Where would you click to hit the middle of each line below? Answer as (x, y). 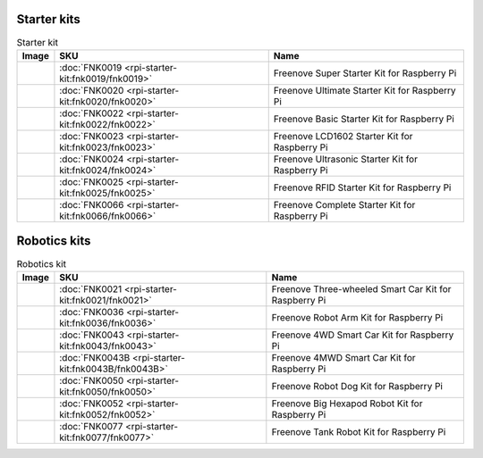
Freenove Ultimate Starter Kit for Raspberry (364, 90)
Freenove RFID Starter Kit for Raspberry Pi (362, 187)
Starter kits (48, 19)
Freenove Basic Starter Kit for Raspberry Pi (364, 119)
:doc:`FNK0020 (92, 90)
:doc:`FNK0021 (91, 288)
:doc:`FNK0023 (92, 136)
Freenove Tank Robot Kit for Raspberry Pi (359, 431)
